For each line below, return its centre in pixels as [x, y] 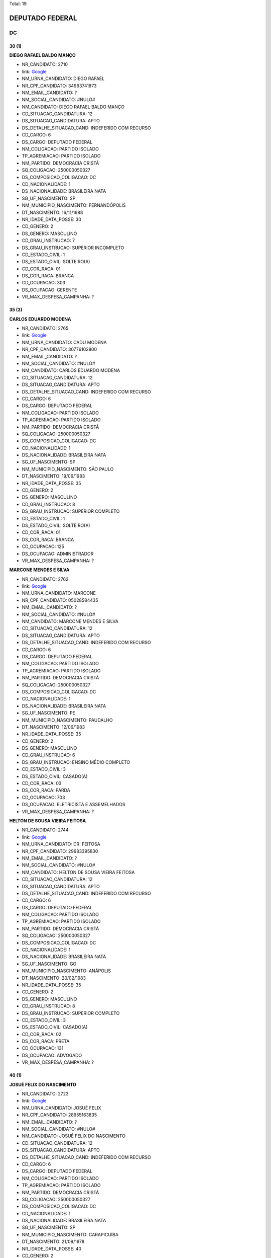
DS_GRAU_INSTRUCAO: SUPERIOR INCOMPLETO [73, 248]
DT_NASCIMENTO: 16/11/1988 [52, 212]
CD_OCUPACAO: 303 [43, 283]
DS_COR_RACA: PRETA [46, 1041]
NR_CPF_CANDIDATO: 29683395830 [60, 851]
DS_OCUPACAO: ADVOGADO [52, 1055]
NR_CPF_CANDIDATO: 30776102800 [59, 349]
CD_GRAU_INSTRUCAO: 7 [48, 241]
